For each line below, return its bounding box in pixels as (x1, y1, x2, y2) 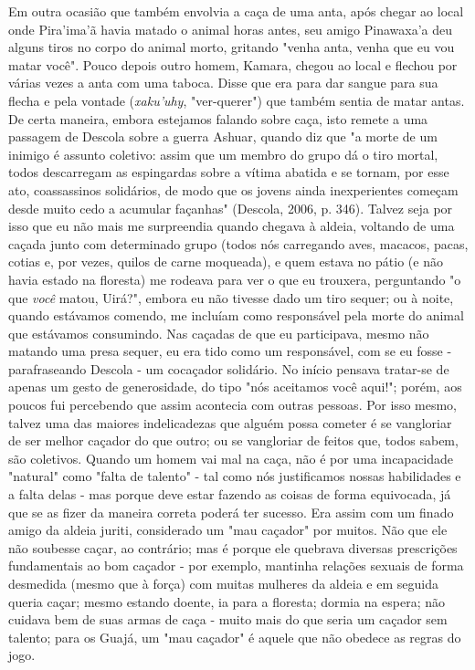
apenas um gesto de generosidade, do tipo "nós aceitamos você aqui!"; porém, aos (8, 377, 462, 396)
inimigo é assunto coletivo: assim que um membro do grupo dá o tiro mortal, (8, 144, 438, 163)
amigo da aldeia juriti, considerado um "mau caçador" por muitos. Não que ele (8, 520, 448, 539)
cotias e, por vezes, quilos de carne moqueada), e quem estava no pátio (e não (8, 252, 443, 271)
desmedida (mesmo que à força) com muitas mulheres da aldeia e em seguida (8, 574, 438, 592)
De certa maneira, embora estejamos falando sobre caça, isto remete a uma (8, 109, 428, 128)
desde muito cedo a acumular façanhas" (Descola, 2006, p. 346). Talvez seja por (8, 198, 453, 217)
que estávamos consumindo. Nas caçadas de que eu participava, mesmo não (8, 323, 429, 342)
